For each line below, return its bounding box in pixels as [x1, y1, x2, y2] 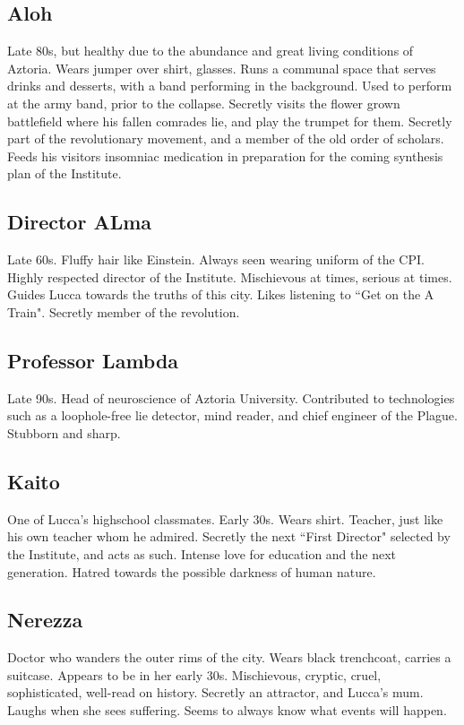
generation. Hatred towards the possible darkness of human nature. [7, 562, 376, 581]
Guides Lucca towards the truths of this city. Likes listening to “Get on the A [7, 285, 434, 304]
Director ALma [7, 208, 152, 236]
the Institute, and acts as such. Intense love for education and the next [7, 544, 397, 563]
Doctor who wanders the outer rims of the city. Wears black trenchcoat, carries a [7, 648, 451, 667]
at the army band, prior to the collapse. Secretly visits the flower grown [7, 93, 400, 112]
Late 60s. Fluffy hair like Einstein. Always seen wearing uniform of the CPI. [7, 250, 425, 269]
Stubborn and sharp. [7, 423, 121, 442]
